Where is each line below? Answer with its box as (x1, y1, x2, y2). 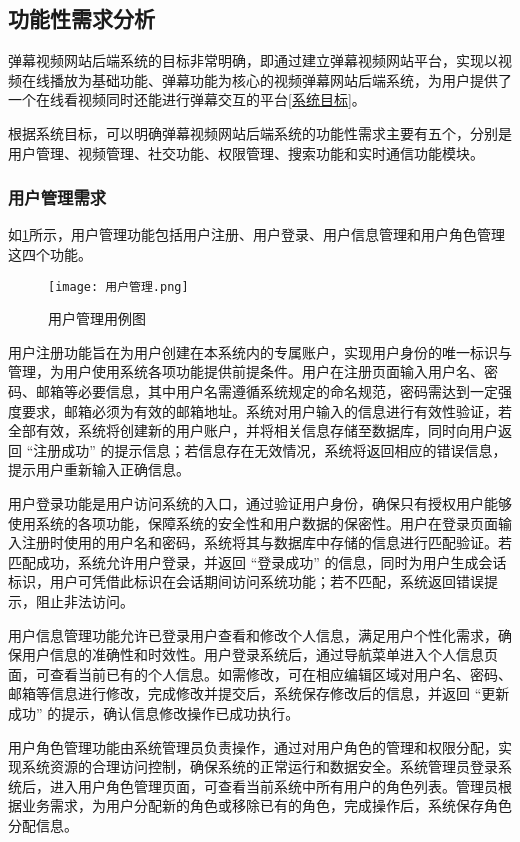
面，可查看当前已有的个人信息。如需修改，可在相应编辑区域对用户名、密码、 (8, 663, 512, 684)
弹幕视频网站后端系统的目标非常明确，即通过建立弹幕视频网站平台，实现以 (8, 50, 498, 71)
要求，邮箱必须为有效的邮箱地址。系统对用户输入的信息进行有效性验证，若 (21, 400, 512, 421)
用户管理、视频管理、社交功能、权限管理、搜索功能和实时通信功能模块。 (8, 142, 484, 163)
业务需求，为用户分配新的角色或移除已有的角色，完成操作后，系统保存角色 (21, 795, 512, 816)
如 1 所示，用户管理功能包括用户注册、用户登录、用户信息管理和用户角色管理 (8, 224, 505, 245)
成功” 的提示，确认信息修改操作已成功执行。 (8, 702, 300, 723)
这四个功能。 (8, 243, 92, 264)
